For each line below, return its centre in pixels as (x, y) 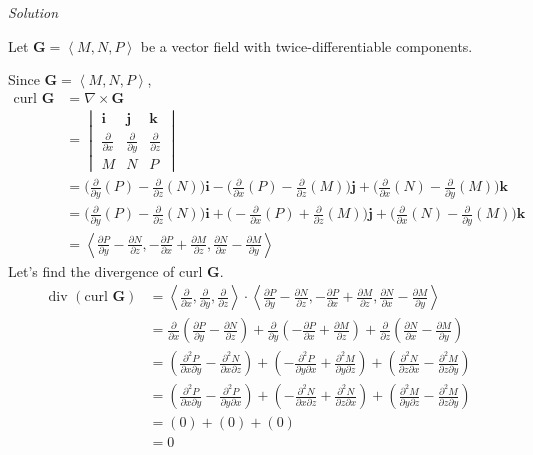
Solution (33, 12)
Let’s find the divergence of (91, 270)
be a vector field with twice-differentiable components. (306, 45)
